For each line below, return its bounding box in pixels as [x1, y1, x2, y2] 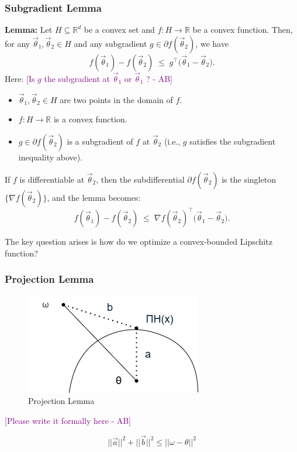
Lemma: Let [5, 23, 53, 36]
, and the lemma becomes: [47, 191, 141, 203]
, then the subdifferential [96, 173, 185, 185]
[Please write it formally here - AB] [5, 414, 132, 426]
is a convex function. [53, 113, 127, 125]
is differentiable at [19, 173, 85, 185]
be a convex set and [84, 23, 155, 36]
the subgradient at [44, 73, 110, 85]
